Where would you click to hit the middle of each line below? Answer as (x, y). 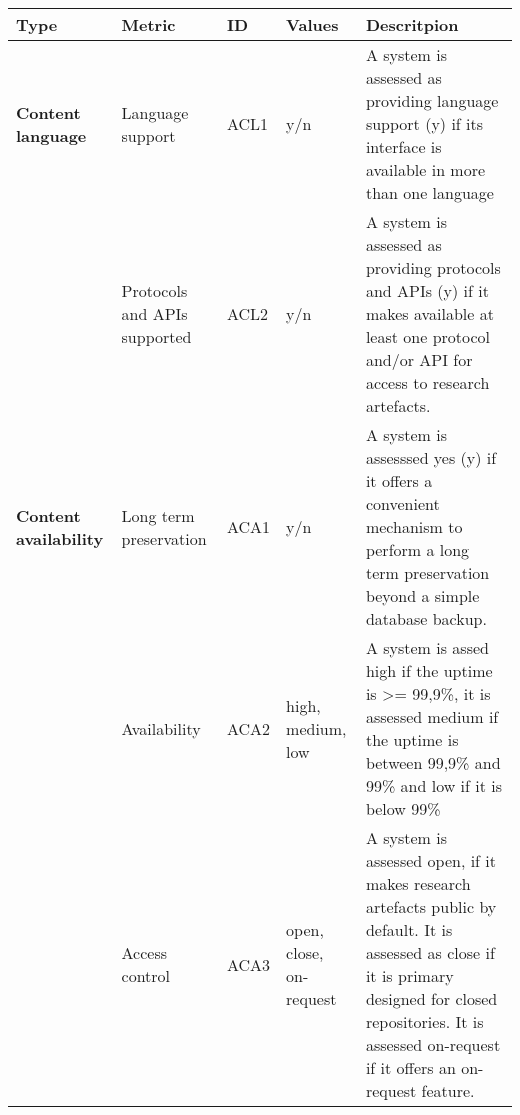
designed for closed (431, 998)
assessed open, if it (431, 860)
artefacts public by (431, 906)
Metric (148, 24)
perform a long (417, 549)
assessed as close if (430, 952)
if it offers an (410, 1067)
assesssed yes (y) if (431, 457)
